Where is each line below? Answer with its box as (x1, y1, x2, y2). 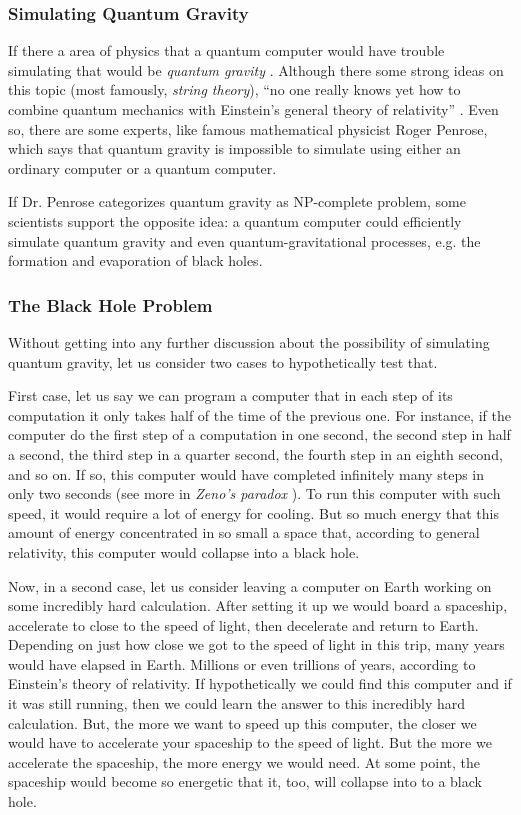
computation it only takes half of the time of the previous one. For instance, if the (8, 404, 511, 425)
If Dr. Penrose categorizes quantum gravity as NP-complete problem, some (8, 191, 466, 212)
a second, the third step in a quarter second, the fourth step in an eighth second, (8, 443, 503, 464)
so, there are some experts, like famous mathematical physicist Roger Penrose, (8, 118, 488, 139)
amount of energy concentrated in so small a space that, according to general (8, 522, 480, 543)
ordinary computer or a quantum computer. (8, 157, 277, 178)
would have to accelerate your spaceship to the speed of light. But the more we (8, 732, 492, 753)
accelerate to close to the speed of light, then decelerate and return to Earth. (8, 614, 479, 635)
